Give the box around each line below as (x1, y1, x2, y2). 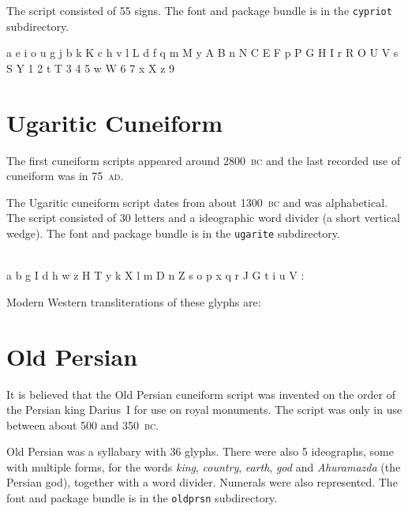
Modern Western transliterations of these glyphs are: (6, 293, 261, 310)
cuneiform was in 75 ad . (6, 167, 124, 184)
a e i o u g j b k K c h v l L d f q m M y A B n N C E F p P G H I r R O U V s (6, 44, 399, 61)
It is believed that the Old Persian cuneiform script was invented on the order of (6, 385, 396, 402)
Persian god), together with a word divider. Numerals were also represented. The (6, 474, 398, 490)
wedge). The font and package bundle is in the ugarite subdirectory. (6, 224, 340, 241)
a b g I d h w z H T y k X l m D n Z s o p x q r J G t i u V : (6, 267, 305, 284)
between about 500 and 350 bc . (6, 416, 159, 433)
